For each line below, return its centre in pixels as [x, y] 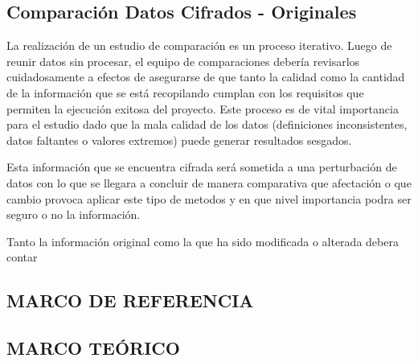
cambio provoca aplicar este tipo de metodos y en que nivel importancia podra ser [209, 198]
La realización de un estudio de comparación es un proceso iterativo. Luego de [199, 45]
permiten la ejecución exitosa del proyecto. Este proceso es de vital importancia [203, 108]
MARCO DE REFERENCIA [130, 300]
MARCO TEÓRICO [93, 348]
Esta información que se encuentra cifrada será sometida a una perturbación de [202, 167]
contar [22, 257]
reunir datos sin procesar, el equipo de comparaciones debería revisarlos [183, 61]
